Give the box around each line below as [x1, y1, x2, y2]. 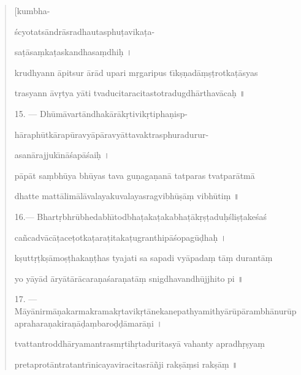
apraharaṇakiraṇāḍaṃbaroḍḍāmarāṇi [14, 316, 154, 329]
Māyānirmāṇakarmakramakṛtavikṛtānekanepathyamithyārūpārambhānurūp [14, 304, 297, 317]
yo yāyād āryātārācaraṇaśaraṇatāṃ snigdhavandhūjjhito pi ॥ [14, 271, 243, 284]
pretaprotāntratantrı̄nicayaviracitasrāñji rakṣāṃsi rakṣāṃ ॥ [14, 357, 238, 370]
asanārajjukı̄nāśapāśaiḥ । [14, 148, 110, 161]
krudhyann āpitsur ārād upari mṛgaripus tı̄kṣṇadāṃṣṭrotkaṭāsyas [14, 66, 258, 78]
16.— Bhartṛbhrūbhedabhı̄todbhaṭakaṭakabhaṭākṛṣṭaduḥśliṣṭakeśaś [14, 210, 267, 222]
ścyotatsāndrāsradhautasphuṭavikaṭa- [14, 25, 155, 37]
